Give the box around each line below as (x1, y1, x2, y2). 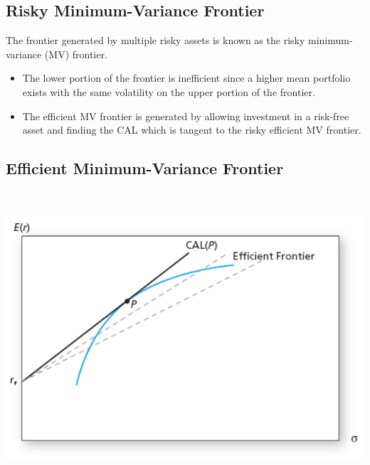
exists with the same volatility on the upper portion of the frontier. (22, 84, 315, 99)
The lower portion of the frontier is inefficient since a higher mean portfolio (22, 70, 351, 85)
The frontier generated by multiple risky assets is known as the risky (6, 33, 305, 48)
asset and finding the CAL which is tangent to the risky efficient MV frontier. (22, 122, 361, 137)
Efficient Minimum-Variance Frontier (6, 157, 284, 179)
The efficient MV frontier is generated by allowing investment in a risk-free (22, 108, 349, 123)
